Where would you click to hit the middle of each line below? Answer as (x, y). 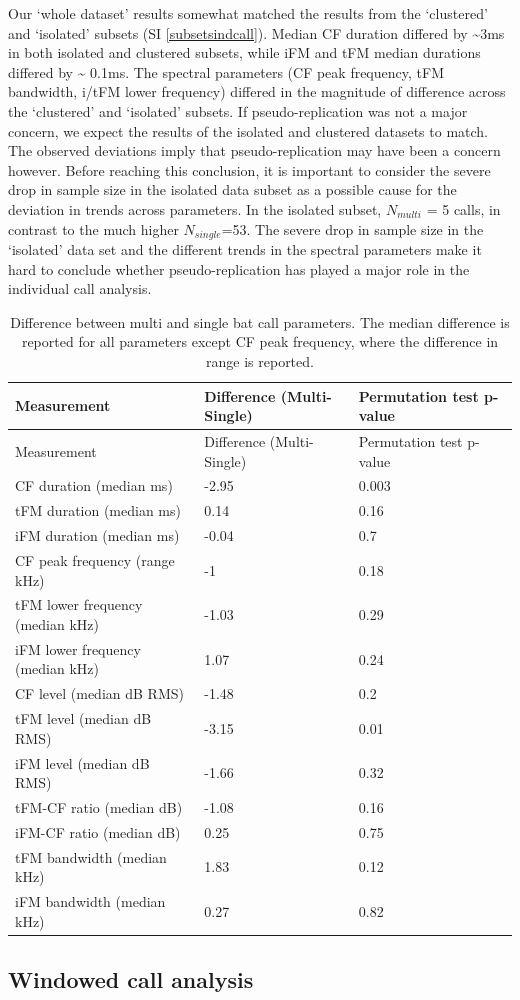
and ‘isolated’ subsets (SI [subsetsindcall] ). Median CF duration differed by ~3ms (256, 32)
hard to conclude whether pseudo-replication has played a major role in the (239, 268)
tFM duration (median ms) (98, 510)
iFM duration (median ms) (97, 535)
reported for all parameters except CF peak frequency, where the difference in (260, 341)
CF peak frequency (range (95, 559)
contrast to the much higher (93, 228)
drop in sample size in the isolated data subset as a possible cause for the (232, 189)
